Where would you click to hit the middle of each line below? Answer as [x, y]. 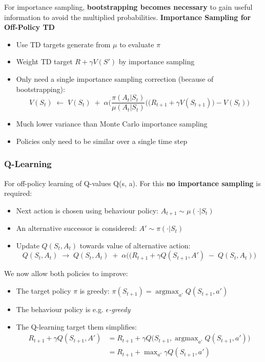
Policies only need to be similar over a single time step [102, 141]
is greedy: [95, 291]
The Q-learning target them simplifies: [76, 326]
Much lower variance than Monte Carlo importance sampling [112, 124]
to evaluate [137, 44]
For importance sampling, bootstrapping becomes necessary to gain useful [128, 7]
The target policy [44, 291]
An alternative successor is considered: [76, 228]
